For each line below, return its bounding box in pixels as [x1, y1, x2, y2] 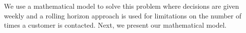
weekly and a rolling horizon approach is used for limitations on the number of [4, 10, 242, 20]
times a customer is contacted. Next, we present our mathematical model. [4, 20, 227, 30]
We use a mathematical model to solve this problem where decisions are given [4, 1, 239, 11]
